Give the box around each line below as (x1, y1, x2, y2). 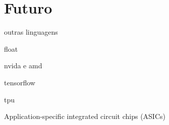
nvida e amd (4, 60, 42, 71)
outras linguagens (4, 27, 58, 37)
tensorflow (4, 77, 35, 87)
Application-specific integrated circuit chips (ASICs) (4, 111, 165, 121)
